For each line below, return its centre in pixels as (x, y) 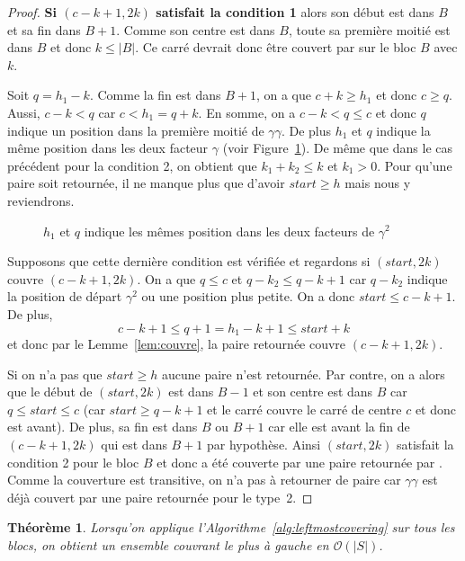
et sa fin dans (44, 29)
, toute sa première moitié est (369, 29)
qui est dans (134, 444)
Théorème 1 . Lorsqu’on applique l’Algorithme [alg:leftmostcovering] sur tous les (231, 527)
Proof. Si (32, 12)
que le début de (50, 392)
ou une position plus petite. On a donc (248, 296)
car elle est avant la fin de (339, 427)
